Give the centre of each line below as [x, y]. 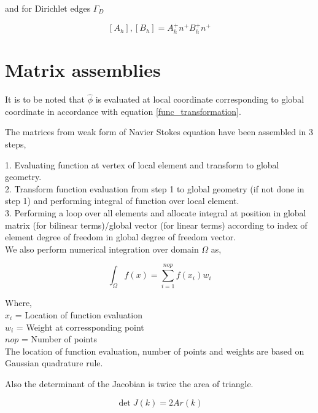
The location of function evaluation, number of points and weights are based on [155, 351]
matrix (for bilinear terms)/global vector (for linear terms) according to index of [156, 225]
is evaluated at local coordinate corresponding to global [200, 99]
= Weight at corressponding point [80, 327]
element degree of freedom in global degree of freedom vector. [121, 237]
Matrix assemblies [83, 70]
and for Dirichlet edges [48, 8]
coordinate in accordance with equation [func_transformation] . [123, 111]
